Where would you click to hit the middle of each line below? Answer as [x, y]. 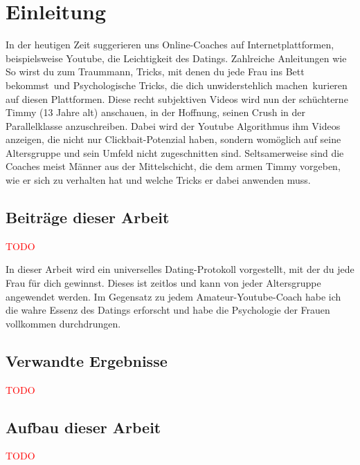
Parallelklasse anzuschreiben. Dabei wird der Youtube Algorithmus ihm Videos [173, 125]
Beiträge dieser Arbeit [88, 217]
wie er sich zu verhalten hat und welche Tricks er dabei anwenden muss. [158, 180]
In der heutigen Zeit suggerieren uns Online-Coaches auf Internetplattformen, [170, 45]
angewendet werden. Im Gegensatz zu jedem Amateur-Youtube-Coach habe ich [173, 296]
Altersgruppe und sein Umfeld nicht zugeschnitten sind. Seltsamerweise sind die [175, 152]
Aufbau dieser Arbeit [83, 427]
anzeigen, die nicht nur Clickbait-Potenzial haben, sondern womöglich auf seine [173, 139]
